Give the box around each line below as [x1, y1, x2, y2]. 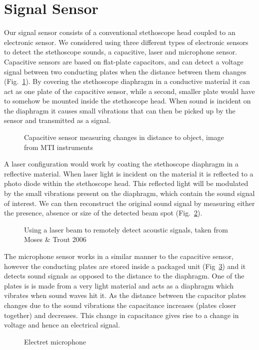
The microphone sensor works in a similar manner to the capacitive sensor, [4, 251, 233, 261]
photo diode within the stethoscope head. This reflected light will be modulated [4, 178, 248, 188]
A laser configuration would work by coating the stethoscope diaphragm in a [4, 158, 239, 169]
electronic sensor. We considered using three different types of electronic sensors [4, 36, 248, 47]
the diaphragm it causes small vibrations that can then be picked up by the [4, 105, 235, 115]
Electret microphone [24, 336, 86, 346]
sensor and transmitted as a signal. [4, 115, 111, 125]
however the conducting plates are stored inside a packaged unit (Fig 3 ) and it [4, 260, 246, 271]
